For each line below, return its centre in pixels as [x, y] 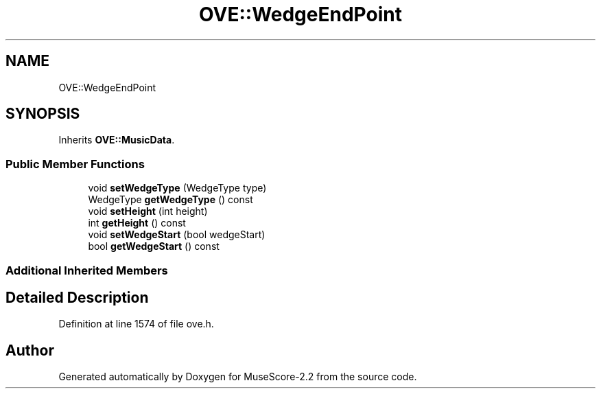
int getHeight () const [137, 223]
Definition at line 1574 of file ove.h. [136, 324]
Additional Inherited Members [87, 270]
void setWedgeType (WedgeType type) [177, 188]
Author [30, 350]
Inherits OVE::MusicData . [117, 140]
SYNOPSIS [43, 114]
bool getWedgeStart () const [154, 246]
